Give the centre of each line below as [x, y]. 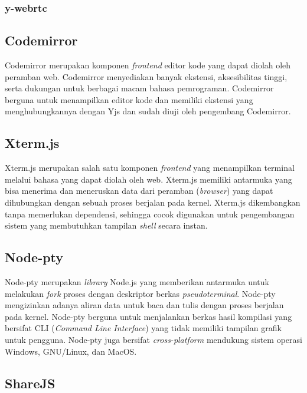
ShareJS [30, 383]
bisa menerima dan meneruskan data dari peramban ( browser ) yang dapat [139, 191]
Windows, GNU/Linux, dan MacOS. [71, 351]
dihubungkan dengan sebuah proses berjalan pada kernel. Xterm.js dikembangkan [153, 202]
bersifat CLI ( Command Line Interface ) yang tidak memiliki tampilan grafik [143, 328]
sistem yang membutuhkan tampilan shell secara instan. [106, 225]
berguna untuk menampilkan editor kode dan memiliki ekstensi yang [129, 99]
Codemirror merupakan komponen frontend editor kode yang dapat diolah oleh [148, 65]
